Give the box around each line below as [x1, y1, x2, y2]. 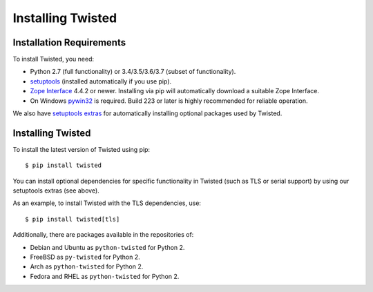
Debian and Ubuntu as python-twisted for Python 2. [30, 243, 185, 251]
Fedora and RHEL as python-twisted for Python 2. [30, 272, 180, 280]
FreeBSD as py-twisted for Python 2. [30, 253, 141, 262]
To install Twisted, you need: [12, 55, 95, 64]
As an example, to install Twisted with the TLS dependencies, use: [12, 199, 202, 207]
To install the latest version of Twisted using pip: [12, 145, 151, 153]
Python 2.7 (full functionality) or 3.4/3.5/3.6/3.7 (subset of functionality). [30, 68, 236, 76]
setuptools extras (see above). [12, 186, 99, 195]
